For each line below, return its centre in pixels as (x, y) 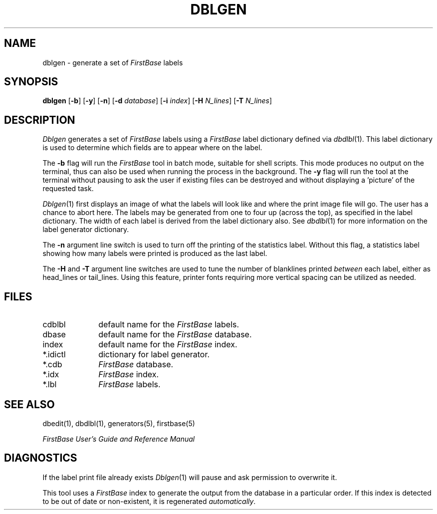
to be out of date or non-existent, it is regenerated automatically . (149, 501)
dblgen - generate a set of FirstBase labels (113, 62)
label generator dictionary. (86, 230)
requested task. (68, 189)
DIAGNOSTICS (41, 458)
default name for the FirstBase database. (175, 335)
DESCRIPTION (40, 120)
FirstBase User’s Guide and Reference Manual (119, 439)
